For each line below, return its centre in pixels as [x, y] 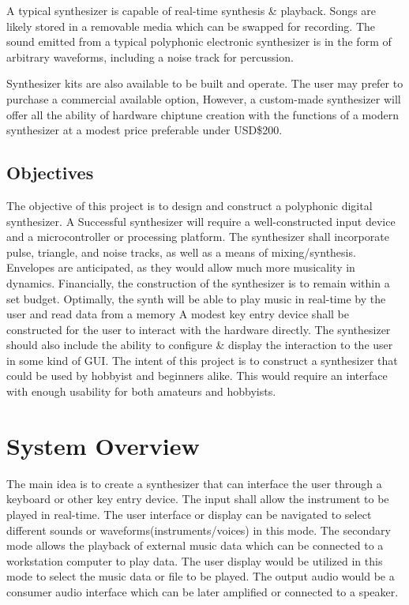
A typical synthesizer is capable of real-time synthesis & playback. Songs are [191, 10]
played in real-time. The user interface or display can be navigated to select [189, 514]
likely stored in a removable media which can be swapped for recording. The [191, 26]
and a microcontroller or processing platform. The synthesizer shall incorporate [198, 237]
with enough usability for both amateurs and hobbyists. [141, 391]
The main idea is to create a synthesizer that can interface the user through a [194, 483]
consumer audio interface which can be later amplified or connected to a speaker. [203, 591]
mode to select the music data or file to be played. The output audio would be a [201, 576]
